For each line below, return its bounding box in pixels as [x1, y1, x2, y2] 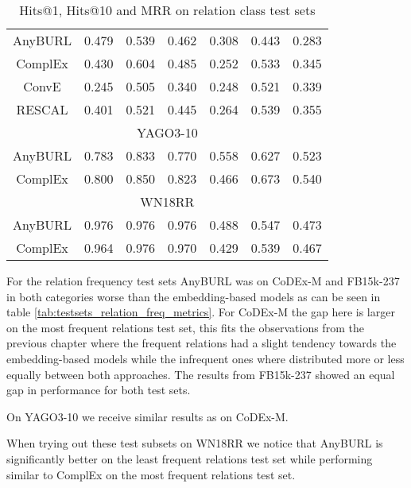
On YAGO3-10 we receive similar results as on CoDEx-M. [6, 408, 289, 424]
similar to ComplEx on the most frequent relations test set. [6, 466, 296, 482]
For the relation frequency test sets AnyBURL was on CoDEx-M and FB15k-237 [6, 273, 400, 289]
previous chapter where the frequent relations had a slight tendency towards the [6, 335, 397, 351]
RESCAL [16, 100, 68, 118]
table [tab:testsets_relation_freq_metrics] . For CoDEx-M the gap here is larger [6, 304, 395, 320]
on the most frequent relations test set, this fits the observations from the [6, 319, 364, 335]
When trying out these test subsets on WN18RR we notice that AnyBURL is [6, 435, 383, 451]
